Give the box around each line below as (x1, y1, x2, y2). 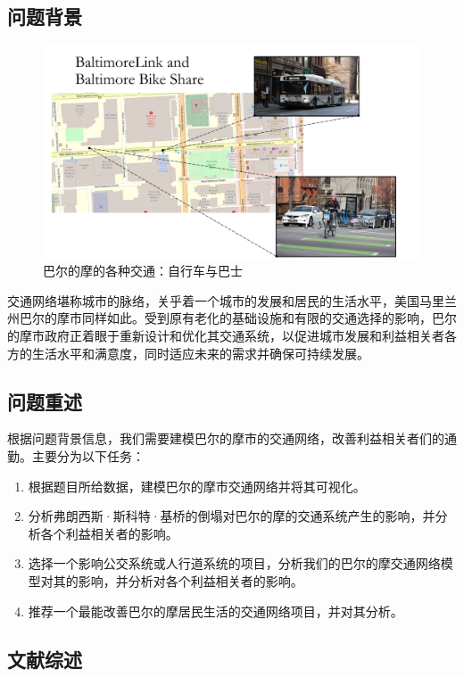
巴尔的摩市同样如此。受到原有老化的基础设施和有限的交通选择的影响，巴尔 (19, 309, 457, 327)
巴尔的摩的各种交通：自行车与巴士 (43, 261, 243, 280)
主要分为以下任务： (31, 447, 145, 466)
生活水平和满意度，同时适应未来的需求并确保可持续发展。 (31, 343, 369, 362)
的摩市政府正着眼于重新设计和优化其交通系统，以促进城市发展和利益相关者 (7, 326, 444, 345)
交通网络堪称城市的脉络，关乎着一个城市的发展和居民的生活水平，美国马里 (7, 291, 444, 310)
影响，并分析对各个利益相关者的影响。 (78, 572, 303, 590)
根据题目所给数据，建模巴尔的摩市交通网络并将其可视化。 (28, 476, 366, 495)
